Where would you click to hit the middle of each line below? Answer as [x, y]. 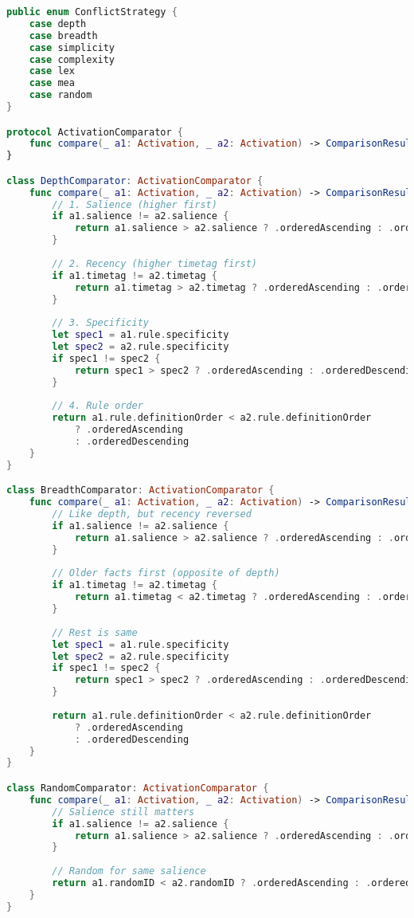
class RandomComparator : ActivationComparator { [138, 788]
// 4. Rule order [98, 406]
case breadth [63, 35]
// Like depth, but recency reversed [152, 514]
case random [61, 95]
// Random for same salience [129, 871]
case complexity [72, 59]
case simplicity [72, 47]
